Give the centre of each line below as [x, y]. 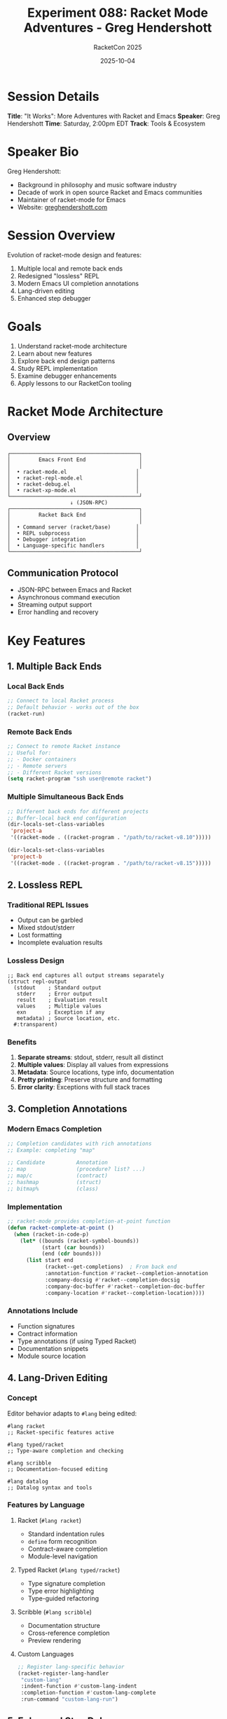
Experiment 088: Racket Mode [118, 13]
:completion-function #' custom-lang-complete [88, 1693]
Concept [22, 1398]
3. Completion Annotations [67, 1109]
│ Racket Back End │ [75, 515]
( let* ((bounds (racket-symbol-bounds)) [80, 1241]
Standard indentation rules [66, 1534]
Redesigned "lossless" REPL [58, 276]
